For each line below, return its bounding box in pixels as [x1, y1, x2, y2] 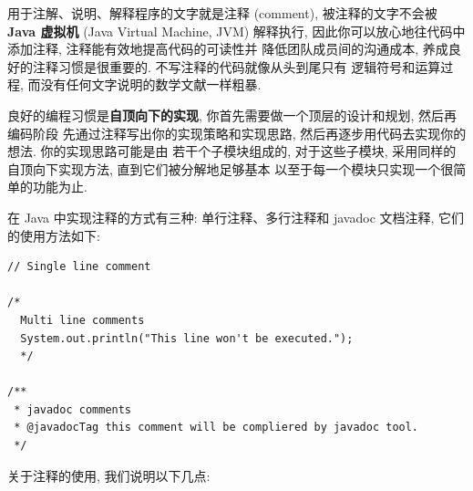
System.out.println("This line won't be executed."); [20, 331, 354, 345]
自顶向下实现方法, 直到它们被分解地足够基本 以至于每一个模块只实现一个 [7, 159, 441, 178]
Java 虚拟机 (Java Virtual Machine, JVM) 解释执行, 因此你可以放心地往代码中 [7, 21, 466, 40]
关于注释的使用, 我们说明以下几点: [7, 465, 211, 485]
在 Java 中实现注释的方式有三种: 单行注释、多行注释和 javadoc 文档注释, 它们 [7, 207, 465, 226]
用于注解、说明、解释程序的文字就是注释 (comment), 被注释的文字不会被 [7, 4, 437, 22]
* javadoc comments [14, 402, 132, 416]
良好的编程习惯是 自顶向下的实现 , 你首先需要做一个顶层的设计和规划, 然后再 [7, 105, 458, 124]
